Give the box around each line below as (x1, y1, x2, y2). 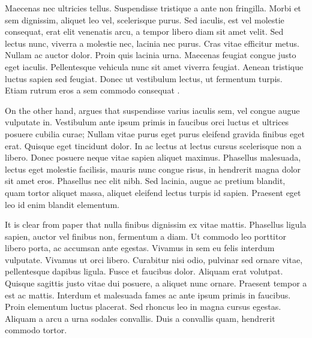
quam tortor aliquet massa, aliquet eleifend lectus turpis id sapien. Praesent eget (5, 186, 301, 198)
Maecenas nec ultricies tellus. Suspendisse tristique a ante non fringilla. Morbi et (5, 2, 301, 14)
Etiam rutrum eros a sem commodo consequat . (5, 84, 180, 96)
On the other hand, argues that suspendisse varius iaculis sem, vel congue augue (5, 104, 300, 116)
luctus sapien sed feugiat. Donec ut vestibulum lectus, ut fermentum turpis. (5, 72, 283, 84)
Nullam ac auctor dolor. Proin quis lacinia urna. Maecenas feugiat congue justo (5, 49, 296, 61)
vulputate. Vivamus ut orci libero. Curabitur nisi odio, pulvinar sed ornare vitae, (5, 253, 303, 265)
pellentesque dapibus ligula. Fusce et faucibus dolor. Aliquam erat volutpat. (5, 265, 283, 277)
